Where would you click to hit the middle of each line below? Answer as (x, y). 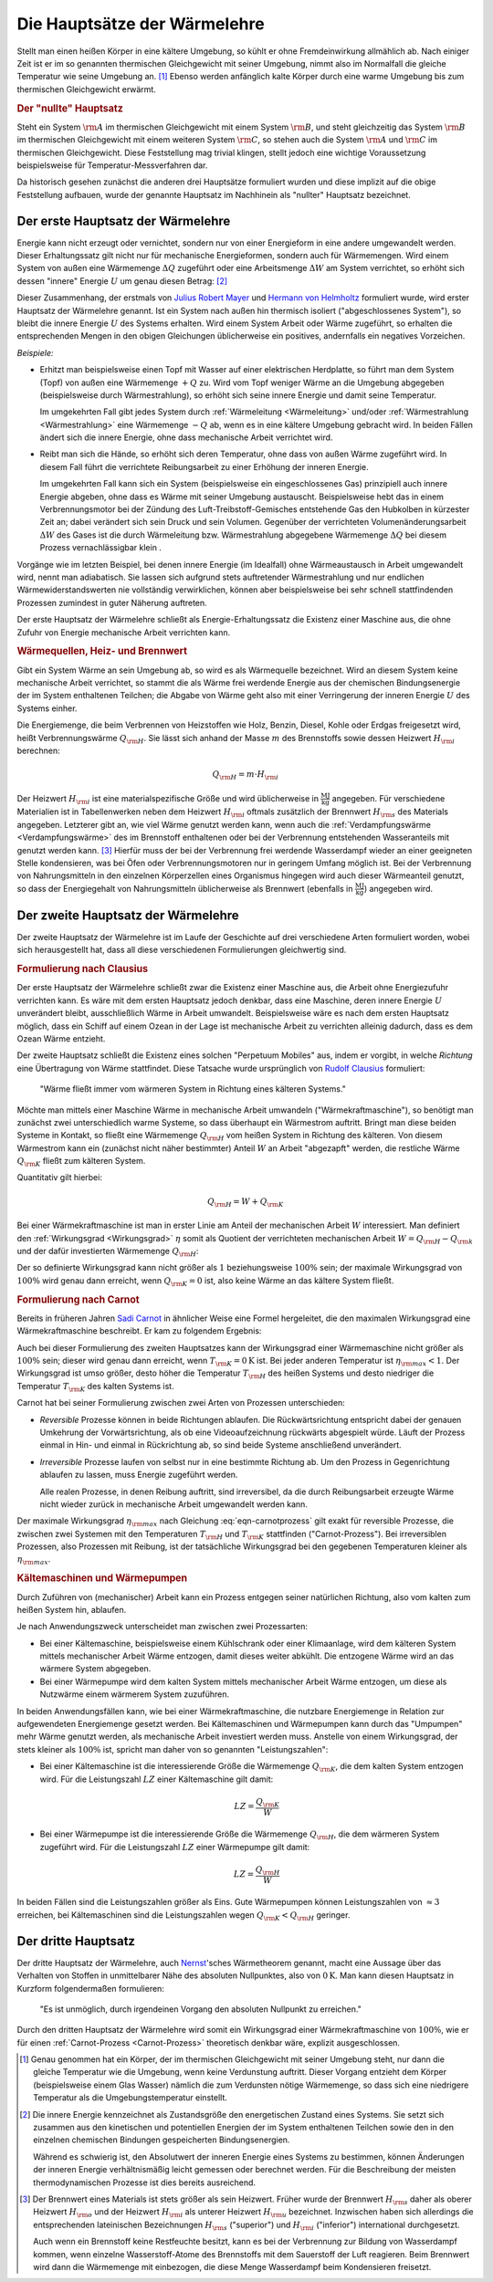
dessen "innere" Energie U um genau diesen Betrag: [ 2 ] (122, 281)
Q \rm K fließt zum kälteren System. (81, 1162)
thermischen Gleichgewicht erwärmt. (87, 89)
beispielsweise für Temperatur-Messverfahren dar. (112, 165)
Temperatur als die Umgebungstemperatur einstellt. (130, 2098)
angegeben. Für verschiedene (388, 798)
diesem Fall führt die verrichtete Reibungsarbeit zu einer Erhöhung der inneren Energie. (204, 466)
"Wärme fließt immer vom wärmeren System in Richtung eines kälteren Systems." (193, 1089)
